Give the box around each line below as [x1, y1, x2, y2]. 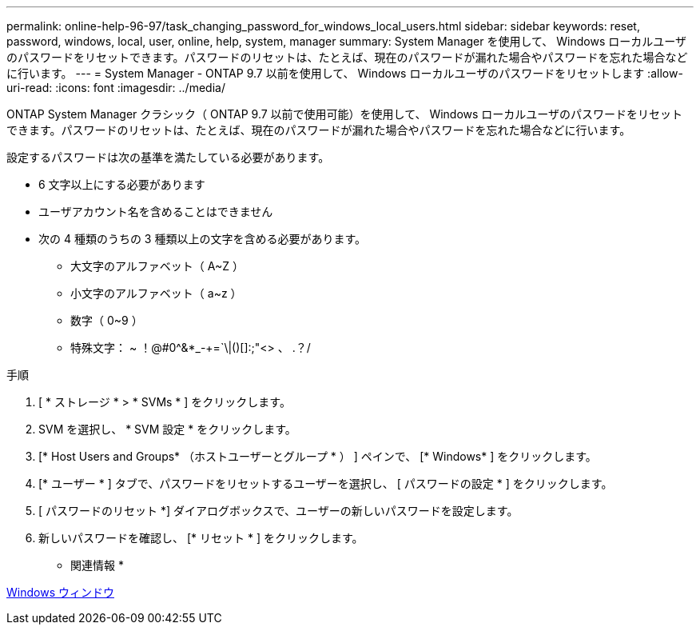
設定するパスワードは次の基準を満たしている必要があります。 [6, 150, 330, 164]
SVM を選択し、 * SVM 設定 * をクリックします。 [38, 422, 296, 436]
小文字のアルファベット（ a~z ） [70, 286, 242, 300]
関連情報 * [70, 558, 124, 572]
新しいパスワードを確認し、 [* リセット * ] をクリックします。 [38, 531, 364, 545]
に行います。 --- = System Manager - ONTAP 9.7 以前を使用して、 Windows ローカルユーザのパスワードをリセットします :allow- [6, 66, 683, 80]
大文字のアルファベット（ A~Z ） [70, 259, 244, 273]
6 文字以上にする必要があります [38, 178, 205, 191]
